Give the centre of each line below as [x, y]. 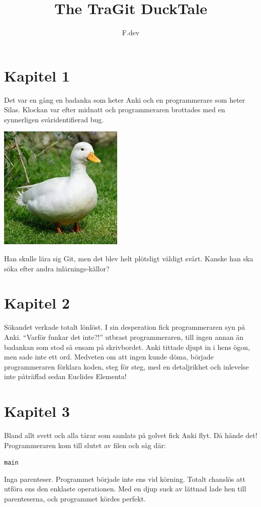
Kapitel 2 [37, 303]
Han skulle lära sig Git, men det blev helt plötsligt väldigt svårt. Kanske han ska [129, 259]
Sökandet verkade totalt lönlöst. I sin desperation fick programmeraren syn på [125, 327]
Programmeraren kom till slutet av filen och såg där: [85, 445]
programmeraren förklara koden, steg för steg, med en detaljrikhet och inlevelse [126, 366]
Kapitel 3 [37, 411]
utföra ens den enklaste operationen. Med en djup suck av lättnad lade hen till [125, 489]
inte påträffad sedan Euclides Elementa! [65, 376]
